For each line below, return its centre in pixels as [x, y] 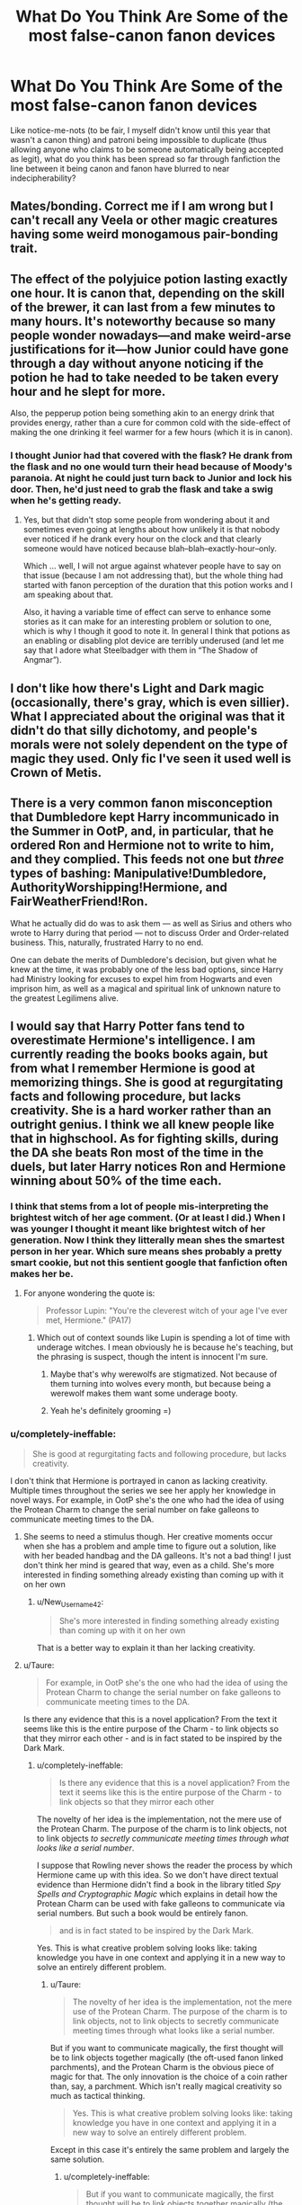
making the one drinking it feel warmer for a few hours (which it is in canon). [151, 433]
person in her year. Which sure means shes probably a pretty [146, 1251]
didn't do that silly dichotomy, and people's [134, 730]
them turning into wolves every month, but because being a [160, 1384]
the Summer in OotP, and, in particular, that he [142, 831]
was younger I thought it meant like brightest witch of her [138, 1228]
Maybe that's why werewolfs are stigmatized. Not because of [164, 1374]
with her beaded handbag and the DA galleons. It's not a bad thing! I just [157, 1555]
